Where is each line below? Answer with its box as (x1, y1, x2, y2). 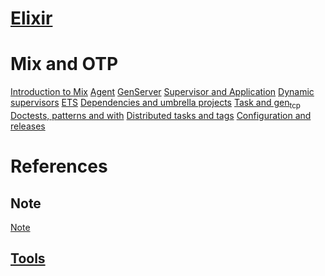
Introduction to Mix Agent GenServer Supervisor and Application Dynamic (10, 86, 315, 98)
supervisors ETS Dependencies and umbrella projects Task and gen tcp (10, 97, 301, 111)
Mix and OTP (10, 53, 119, 76)
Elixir (10, 7, 53, 30)
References (10, 155, 108, 178)
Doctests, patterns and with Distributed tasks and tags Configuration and (10, 109, 312, 121)
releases (10, 120, 46, 132)
